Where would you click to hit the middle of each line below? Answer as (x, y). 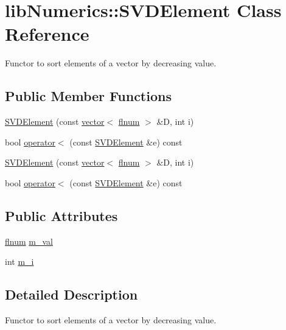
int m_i (19, 262)
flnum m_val (29, 241)
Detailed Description (71, 294)
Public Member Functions (88, 96)
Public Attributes (61, 215)
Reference (47, 34)
